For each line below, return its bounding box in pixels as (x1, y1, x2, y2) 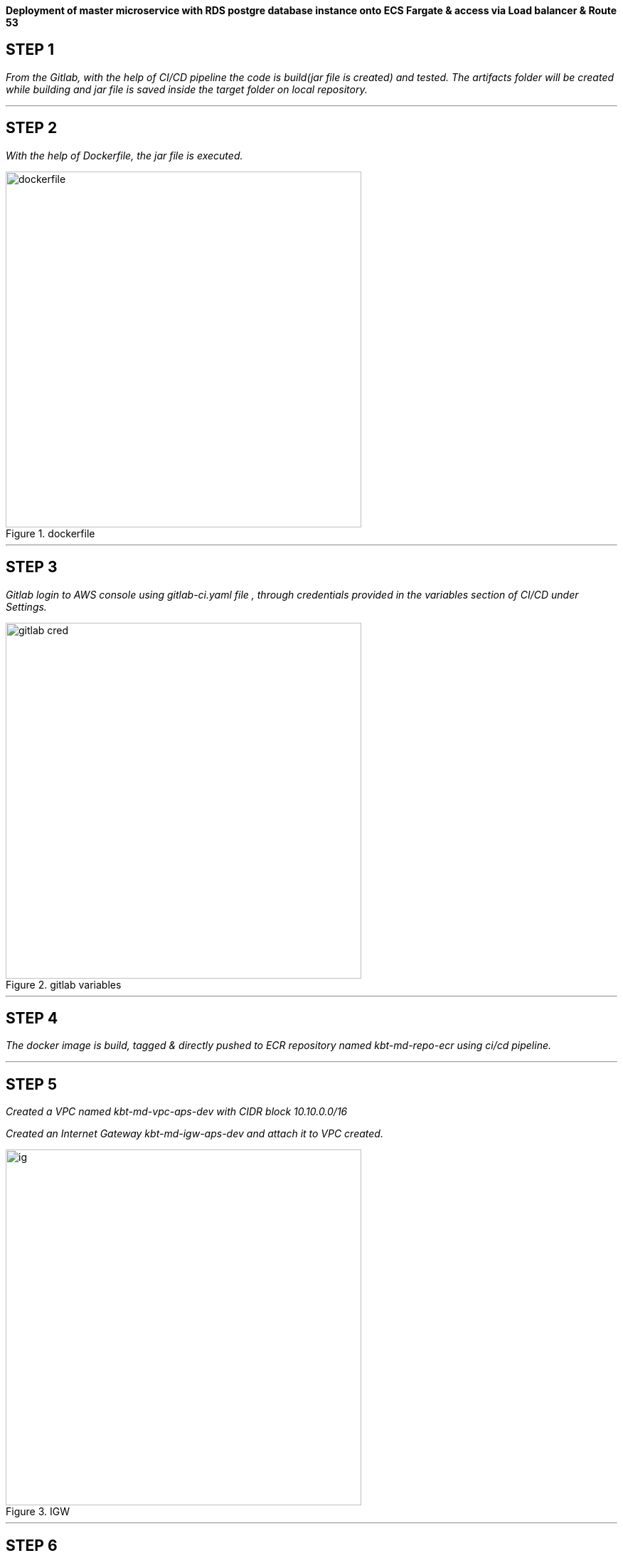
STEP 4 (6, 1009, 58, 1027)
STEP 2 (6, 119, 58, 137)
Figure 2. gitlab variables (6, 978, 122, 991)
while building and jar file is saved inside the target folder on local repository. (6, 83, 368, 95)
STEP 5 (6, 1075, 58, 1093)
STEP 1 (6, 41, 55, 59)
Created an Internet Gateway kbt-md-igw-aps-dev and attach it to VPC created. (6, 1127, 383, 1140)
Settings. (6, 600, 47, 613)
